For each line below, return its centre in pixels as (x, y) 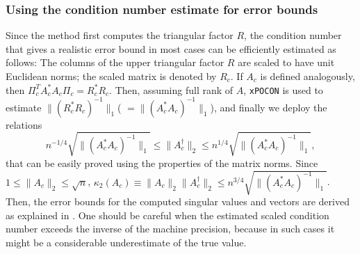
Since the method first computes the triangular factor (120, 35)
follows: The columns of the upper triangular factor (115, 62)
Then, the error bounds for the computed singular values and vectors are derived (178, 201)
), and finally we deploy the (269, 107)
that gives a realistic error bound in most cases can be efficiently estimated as (171, 48)
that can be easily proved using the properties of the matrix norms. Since (162, 162)
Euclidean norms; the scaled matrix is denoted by (111, 76)
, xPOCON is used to (283, 89)
